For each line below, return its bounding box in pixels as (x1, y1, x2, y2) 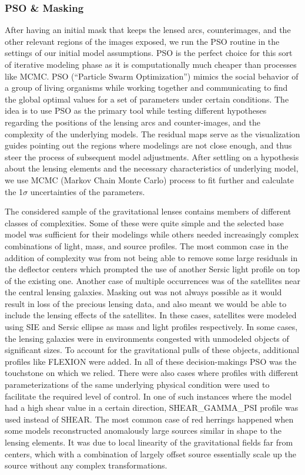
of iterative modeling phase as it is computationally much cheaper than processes (5, 58, 297, 70)
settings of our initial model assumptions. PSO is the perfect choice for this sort (5, 47, 293, 59)
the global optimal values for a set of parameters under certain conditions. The (5, 93, 289, 105)
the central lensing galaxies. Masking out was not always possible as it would (5, 286, 282, 298)
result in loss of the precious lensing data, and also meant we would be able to (5, 297, 287, 309)
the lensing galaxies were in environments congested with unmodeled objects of (5, 332, 289, 344)
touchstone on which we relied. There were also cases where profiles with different (5, 367, 299, 379)
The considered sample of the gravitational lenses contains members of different (5, 205, 291, 217)
